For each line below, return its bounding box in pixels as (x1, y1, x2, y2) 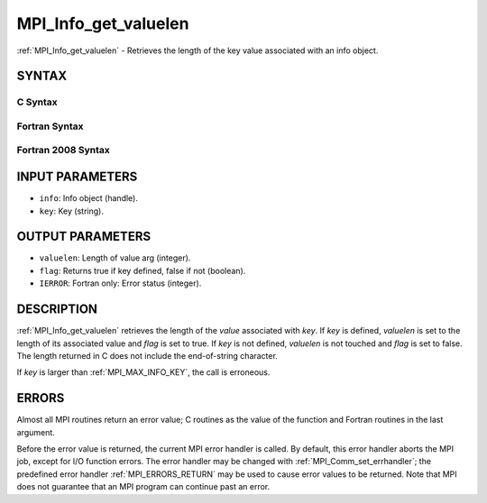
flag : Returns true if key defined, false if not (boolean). (39, 265, 246, 276)
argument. (16, 426, 56, 437)
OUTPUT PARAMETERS (16, 229, 152, 244)
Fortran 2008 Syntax (16, 144, 110, 157)
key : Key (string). (39, 206, 104, 216)
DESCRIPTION (16, 302, 98, 317)
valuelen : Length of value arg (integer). (39, 252, 191, 263)
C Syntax (16, 96, 58, 108)
